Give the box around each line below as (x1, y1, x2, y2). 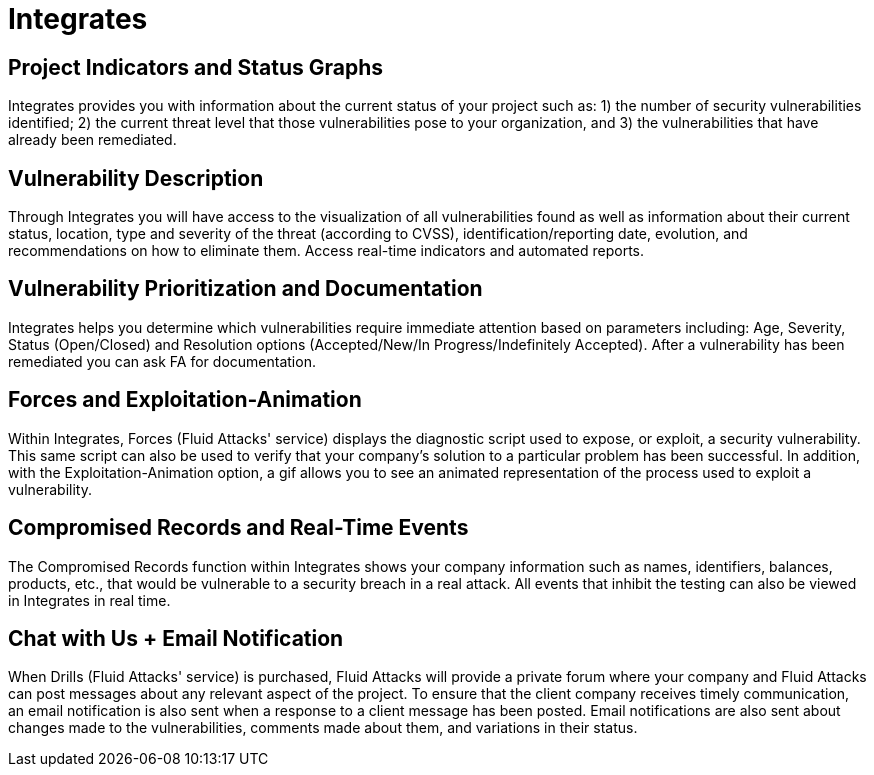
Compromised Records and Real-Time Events (8, 515, 469, 541)
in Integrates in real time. (8, 591, 171, 609)
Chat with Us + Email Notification (8, 625, 344, 651)
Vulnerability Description (8, 165, 264, 191)
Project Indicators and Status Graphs (8, 54, 384, 80)
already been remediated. (8, 131, 177, 149)
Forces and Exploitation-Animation (8, 387, 362, 413)
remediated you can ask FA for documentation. (8, 352, 316, 370)
